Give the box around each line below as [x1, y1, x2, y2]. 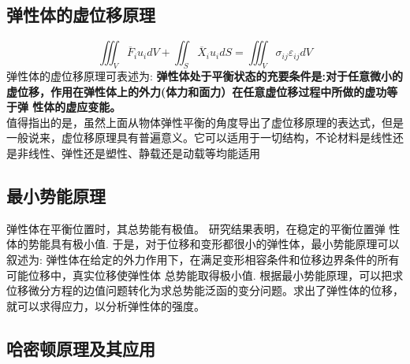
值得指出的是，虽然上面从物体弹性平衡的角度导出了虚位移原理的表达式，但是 [6, 113, 404, 130]
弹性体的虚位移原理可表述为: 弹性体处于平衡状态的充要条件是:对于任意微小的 [6, 68, 404, 84]
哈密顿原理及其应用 [6, 336, 155, 360]
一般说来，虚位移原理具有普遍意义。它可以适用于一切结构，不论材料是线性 [6, 129, 393, 146]
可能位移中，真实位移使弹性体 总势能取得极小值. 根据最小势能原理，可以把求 [6, 266, 404, 283]
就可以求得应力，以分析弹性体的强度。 [6, 297, 205, 314]
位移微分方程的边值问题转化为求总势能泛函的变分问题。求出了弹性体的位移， [6, 282, 404, 299]
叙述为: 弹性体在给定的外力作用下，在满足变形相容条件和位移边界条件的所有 [6, 251, 400, 267]
